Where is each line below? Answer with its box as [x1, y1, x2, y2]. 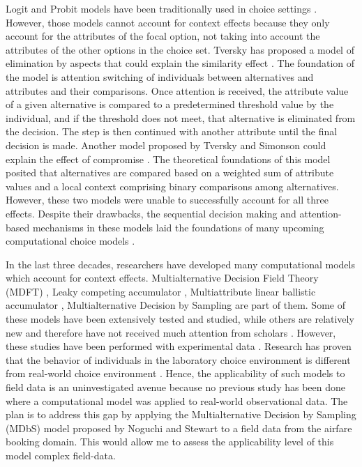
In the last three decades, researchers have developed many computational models [6, 257, 355, 271]
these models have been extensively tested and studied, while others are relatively [6, 312, 354, 326]
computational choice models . [6, 233, 135, 248]
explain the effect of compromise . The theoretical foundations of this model [6, 151, 331, 166]
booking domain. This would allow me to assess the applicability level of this [6, 434, 334, 449]
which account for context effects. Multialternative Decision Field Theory [6, 270, 319, 285]
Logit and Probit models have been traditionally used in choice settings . [6, 1, 317, 15]
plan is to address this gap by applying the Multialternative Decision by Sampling [6, 407, 356, 422]
